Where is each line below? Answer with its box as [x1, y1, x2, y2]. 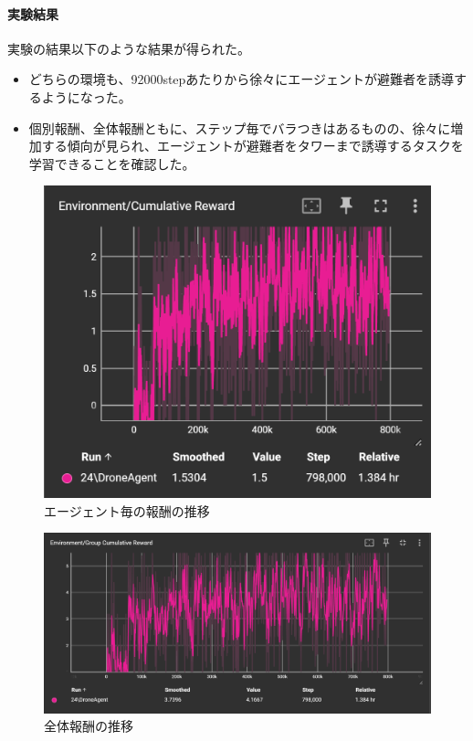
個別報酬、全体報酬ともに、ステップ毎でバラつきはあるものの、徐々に [28, 118, 451, 137]
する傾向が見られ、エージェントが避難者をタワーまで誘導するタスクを [41, 136, 464, 155]
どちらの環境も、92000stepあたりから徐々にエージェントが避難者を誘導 [28, 69, 455, 89]
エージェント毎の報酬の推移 [44, 501, 210, 520]
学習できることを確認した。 [28, 153, 195, 173]
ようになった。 [41, 87, 131, 106]
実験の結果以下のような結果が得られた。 [7, 38, 250, 58]
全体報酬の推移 [44, 716, 133, 736]
